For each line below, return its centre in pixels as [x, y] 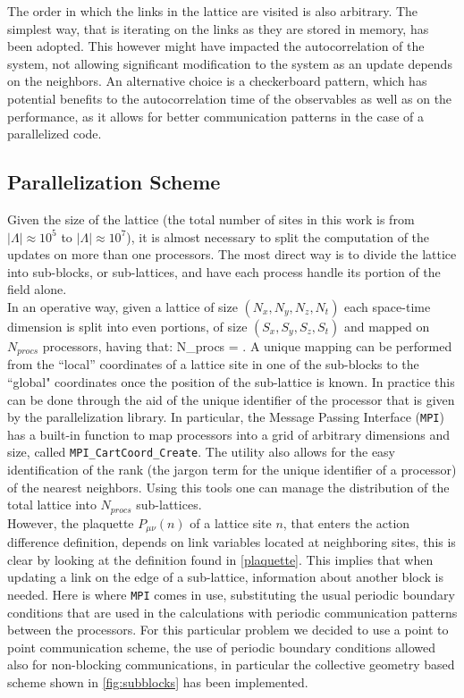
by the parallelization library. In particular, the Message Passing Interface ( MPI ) [226, 417]
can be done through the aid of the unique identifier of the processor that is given [231, 399]
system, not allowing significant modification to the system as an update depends [230, 63]
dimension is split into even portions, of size [127, 326]
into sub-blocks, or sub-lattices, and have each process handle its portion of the [224, 271]
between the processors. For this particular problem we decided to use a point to [228, 630]
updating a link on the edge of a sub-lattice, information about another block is [225, 577]
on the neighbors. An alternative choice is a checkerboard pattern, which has [217, 81]
